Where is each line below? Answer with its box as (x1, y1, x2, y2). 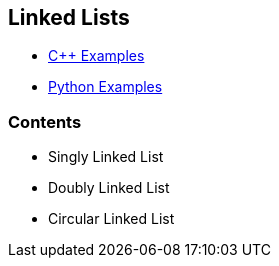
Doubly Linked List (48, 179, 170, 197)
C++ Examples (48, 47, 145, 65)
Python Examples (48, 78, 163, 96)
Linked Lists (8, 5, 130, 30)
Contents (8, 111, 82, 132)
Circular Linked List (48, 210, 175, 228)
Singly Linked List (48, 148, 164, 166)
